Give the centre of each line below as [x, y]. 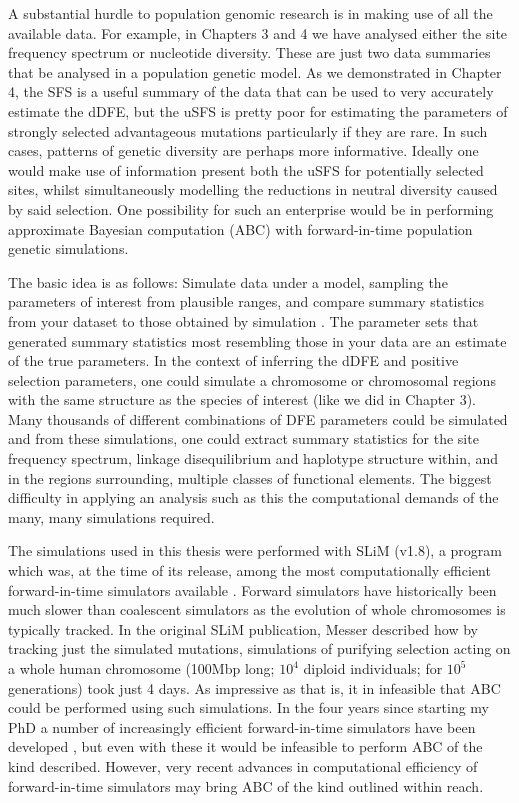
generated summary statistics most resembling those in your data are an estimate [257, 340]
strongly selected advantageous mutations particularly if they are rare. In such [248, 130]
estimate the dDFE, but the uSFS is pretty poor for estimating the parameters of [258, 110]
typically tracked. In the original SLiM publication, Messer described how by [243, 628]
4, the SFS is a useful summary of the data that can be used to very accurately [251, 91]
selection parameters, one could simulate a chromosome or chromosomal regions [252, 379]
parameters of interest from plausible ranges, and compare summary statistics [246, 301]
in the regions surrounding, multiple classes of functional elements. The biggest [250, 477]
